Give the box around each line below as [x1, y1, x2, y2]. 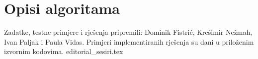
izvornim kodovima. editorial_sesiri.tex [4, 46, 123, 57]
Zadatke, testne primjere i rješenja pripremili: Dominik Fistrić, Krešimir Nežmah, [4, 27, 253, 37]
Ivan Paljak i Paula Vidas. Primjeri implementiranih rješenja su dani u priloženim [4, 36, 254, 47]
